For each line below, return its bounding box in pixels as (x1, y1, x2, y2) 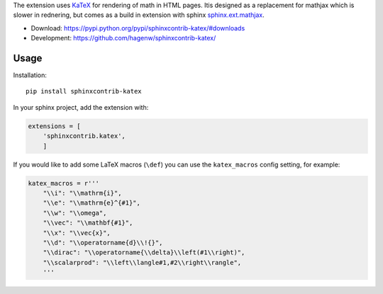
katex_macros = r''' (28, 179, 99, 187)
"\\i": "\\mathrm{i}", (43, 188, 122, 197)
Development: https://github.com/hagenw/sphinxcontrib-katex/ (30, 34, 216, 43)
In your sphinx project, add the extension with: (13, 103, 149, 111)
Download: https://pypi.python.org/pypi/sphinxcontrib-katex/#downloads (30, 23, 245, 32)
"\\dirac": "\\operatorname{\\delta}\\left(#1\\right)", (43, 249, 245, 256)
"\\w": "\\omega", (43, 209, 107, 217)
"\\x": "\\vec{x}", (43, 229, 111, 237)
